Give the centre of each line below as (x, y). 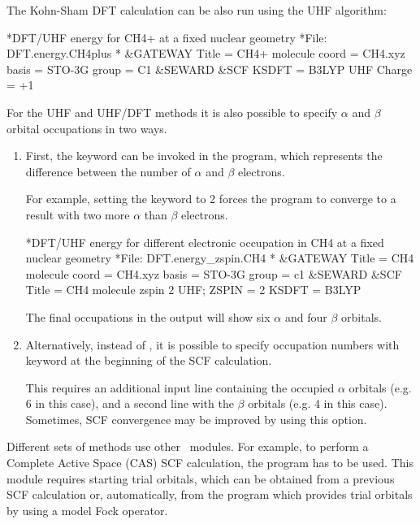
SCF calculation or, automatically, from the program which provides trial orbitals (210, 494)
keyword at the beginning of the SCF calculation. (149, 360)
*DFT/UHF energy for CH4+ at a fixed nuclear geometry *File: (167, 37)
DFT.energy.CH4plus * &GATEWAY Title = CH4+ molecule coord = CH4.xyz (206, 53)
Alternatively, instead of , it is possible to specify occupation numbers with (212, 344)
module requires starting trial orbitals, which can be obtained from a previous (201, 478)
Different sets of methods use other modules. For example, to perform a (188, 446)
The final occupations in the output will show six (148, 316)
